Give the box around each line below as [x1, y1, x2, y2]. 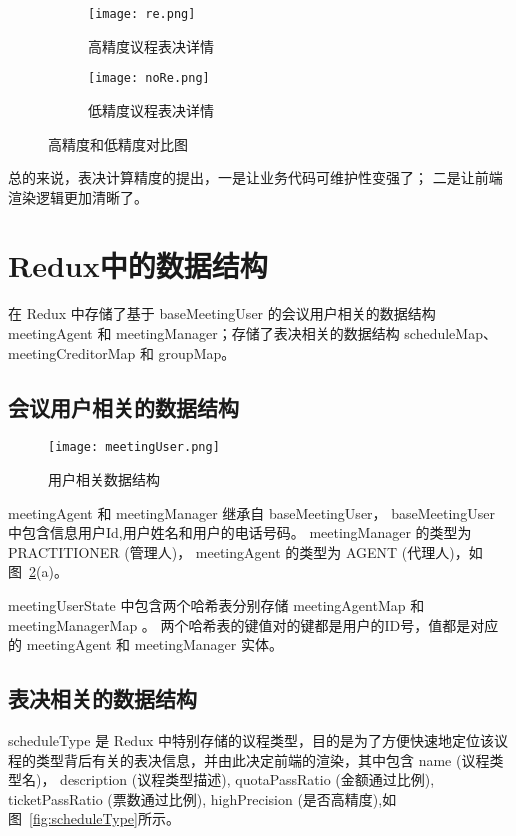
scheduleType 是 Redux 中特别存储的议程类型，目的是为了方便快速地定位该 [8, 730, 494, 750]
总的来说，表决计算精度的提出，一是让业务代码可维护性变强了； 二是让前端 [8, 167, 503, 188]
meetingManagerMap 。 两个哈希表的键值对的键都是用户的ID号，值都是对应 [8, 614, 499, 635]
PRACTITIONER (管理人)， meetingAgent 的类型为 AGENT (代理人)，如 [8, 541, 483, 562]
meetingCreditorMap [8, 342, 136, 363]
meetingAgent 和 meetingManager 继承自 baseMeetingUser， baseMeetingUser [8, 502, 495, 523]
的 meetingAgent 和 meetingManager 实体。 [8, 634, 283, 655]
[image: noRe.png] [88, 71, 210, 86]
